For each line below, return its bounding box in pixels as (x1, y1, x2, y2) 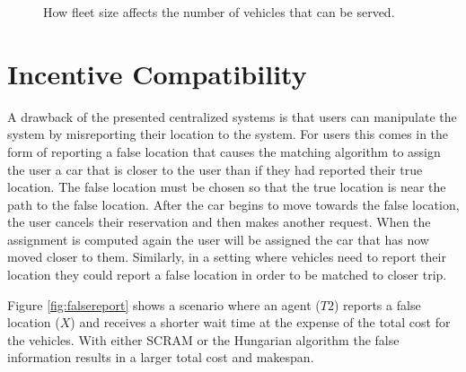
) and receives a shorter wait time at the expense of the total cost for (70, 313, 451, 332)
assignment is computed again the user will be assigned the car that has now (7, 229, 429, 248)
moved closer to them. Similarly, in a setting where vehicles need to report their (7, 247, 446, 266)
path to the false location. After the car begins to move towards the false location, (7, 195, 460, 213)
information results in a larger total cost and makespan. (7, 348, 314, 367)
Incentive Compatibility (7, 55, 307, 91)
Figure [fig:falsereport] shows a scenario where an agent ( (7, 295, 321, 314)
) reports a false (333, 295, 421, 314)
